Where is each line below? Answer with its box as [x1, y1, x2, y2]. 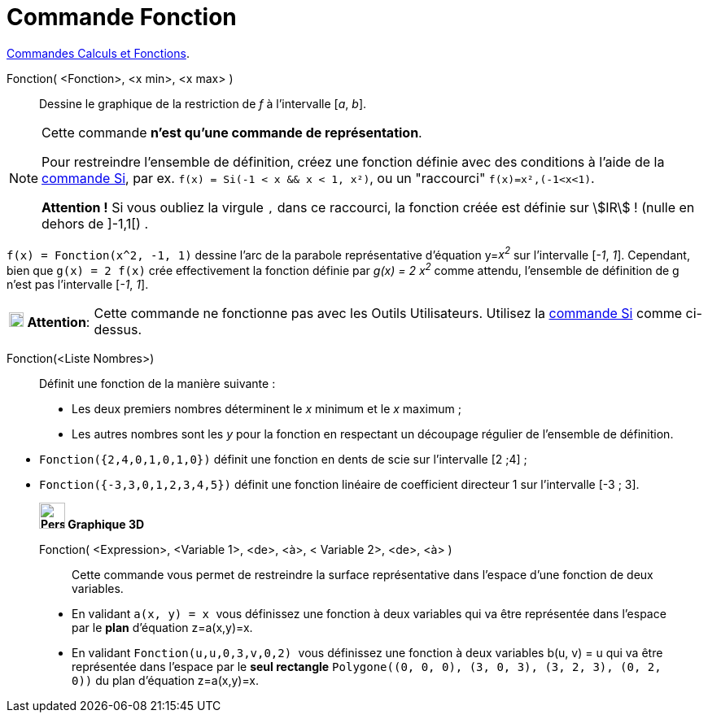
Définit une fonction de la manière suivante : [39, 377, 276, 391]
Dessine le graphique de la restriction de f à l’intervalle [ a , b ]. [39, 96, 367, 111]
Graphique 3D [68, 517, 145, 532]
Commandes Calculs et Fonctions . [7, 46, 190, 60]
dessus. [94, 321, 142, 338]
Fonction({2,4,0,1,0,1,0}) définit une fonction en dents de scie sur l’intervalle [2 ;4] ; [39, 452, 527, 467]
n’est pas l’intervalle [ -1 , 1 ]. [7, 277, 149, 292]
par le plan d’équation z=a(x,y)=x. [72, 621, 253, 635]
